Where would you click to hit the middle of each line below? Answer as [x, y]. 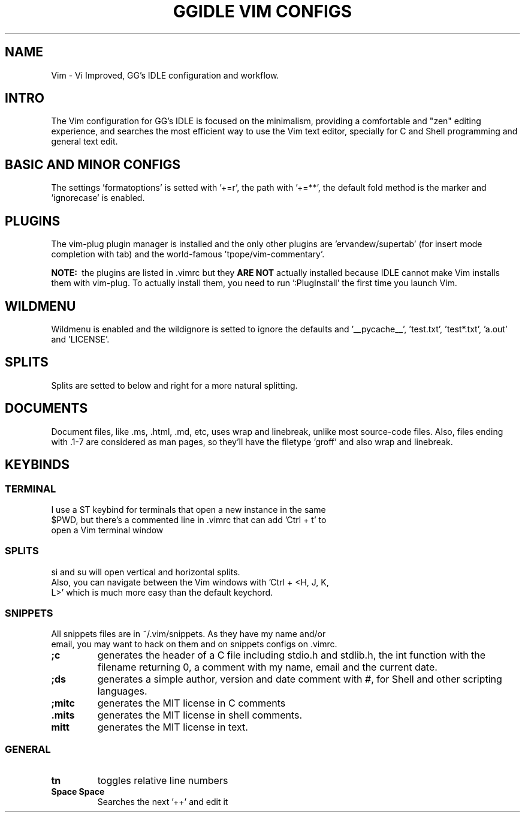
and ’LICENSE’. [80, 339]
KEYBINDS [37, 465]
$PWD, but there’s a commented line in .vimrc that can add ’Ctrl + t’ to [189, 519]
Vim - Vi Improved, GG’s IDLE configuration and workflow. [165, 75]
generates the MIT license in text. [173, 727]
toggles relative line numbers [163, 781]
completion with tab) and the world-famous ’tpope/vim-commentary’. [188, 254]
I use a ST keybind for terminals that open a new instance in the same [188, 509]
